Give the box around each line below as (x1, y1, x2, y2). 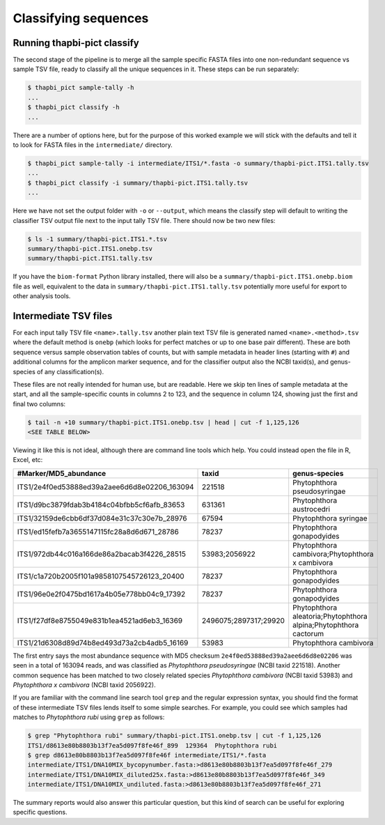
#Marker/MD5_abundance (17, 468, 107, 478)
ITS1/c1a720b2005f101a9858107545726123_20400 (17, 571, 184, 581)
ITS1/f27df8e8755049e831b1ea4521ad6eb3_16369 (17, 615, 183, 625)
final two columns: (13, 399, 66, 408)
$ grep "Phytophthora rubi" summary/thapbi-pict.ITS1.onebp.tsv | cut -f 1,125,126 (27, 732, 322, 740)
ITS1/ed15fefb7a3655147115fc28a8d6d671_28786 (17, 527, 179, 537)
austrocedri (292, 504, 331, 514)
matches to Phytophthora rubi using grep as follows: (13, 713, 165, 721)
